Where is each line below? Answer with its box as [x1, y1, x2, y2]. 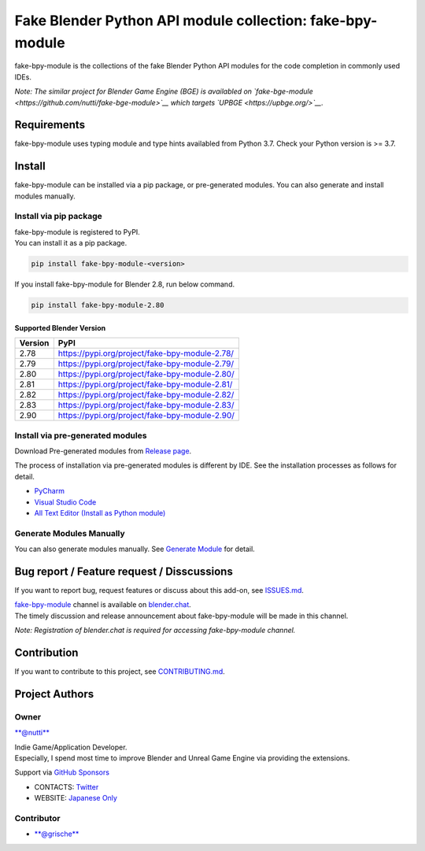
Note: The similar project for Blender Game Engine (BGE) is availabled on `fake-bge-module [14, 87, 314, 96]
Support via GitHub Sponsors [14, 768, 110, 777]
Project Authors [14, 687, 94, 701]
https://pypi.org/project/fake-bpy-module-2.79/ [57, 358, 235, 369]
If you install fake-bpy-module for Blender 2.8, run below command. [14, 279, 235, 289]
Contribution [14, 646, 79, 659]
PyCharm [34, 487, 65, 496]
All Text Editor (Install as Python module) [34, 508, 166, 517]
